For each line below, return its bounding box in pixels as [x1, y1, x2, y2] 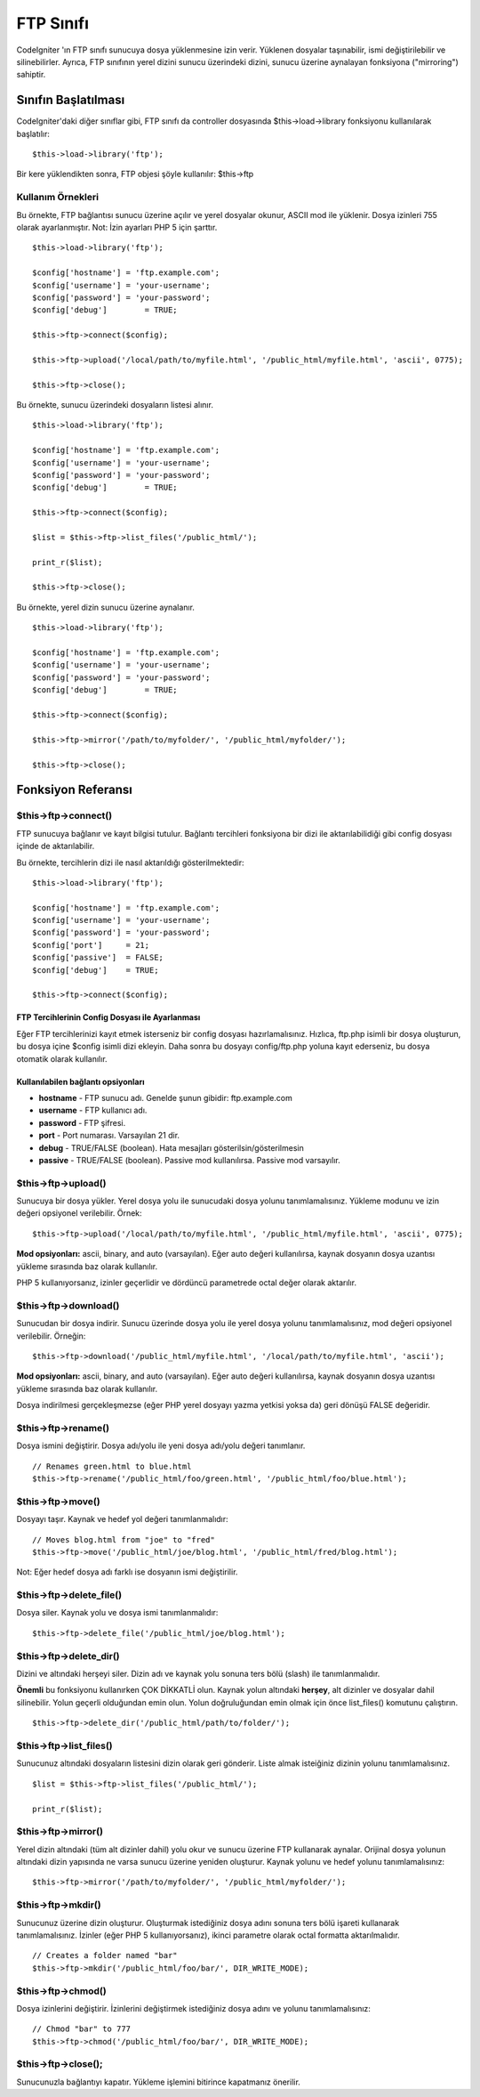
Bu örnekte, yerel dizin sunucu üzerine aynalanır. [16, 602, 196, 612]
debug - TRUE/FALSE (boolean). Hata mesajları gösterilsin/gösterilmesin [38, 1142, 304, 1153]
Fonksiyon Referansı [16, 782, 132, 798]
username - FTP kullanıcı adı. [38, 1105, 148, 1116]
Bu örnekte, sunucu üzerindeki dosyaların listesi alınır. [16, 400, 213, 410]
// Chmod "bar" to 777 [32, 2024, 132, 2034]
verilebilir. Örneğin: [16, 1331, 86, 1341]
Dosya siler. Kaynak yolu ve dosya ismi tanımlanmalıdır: [16, 1607, 219, 1618]
